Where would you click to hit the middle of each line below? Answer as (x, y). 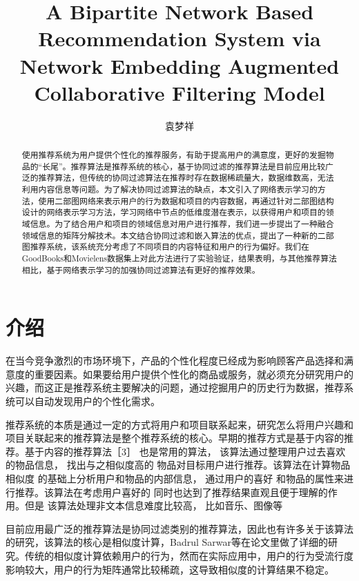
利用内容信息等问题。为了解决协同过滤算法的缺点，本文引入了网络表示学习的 (169, 189)
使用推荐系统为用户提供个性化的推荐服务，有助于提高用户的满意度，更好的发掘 (174, 155)
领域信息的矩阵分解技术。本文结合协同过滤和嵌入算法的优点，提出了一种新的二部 (178, 235)
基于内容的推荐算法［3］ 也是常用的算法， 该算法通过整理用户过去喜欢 (185, 451)
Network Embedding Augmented (179, 65)
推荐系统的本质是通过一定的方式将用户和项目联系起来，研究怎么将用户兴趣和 (179, 424)
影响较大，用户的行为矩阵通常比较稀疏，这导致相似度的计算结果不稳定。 (170, 569)
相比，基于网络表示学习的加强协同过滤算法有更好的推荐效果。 (141, 269)
